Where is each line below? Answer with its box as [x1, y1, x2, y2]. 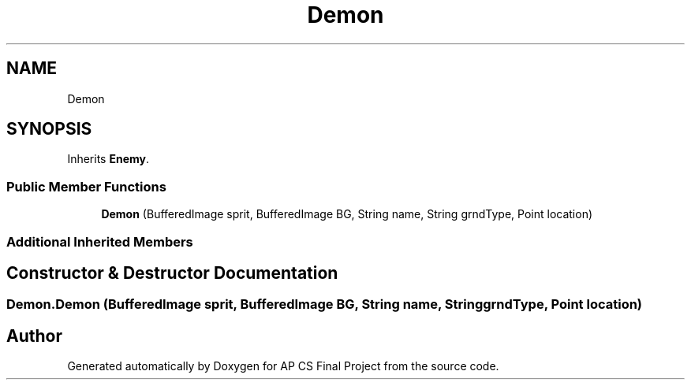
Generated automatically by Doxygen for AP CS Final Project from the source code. [67, 359, 499, 373]
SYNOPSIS [6, 119, 92, 139]
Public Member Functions [6, 178, 166, 195]
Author [6, 325, 62, 346]
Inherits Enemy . [67, 152, 150, 166]
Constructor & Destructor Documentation [6, 262, 338, 283]
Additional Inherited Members [6, 233, 193, 250]
